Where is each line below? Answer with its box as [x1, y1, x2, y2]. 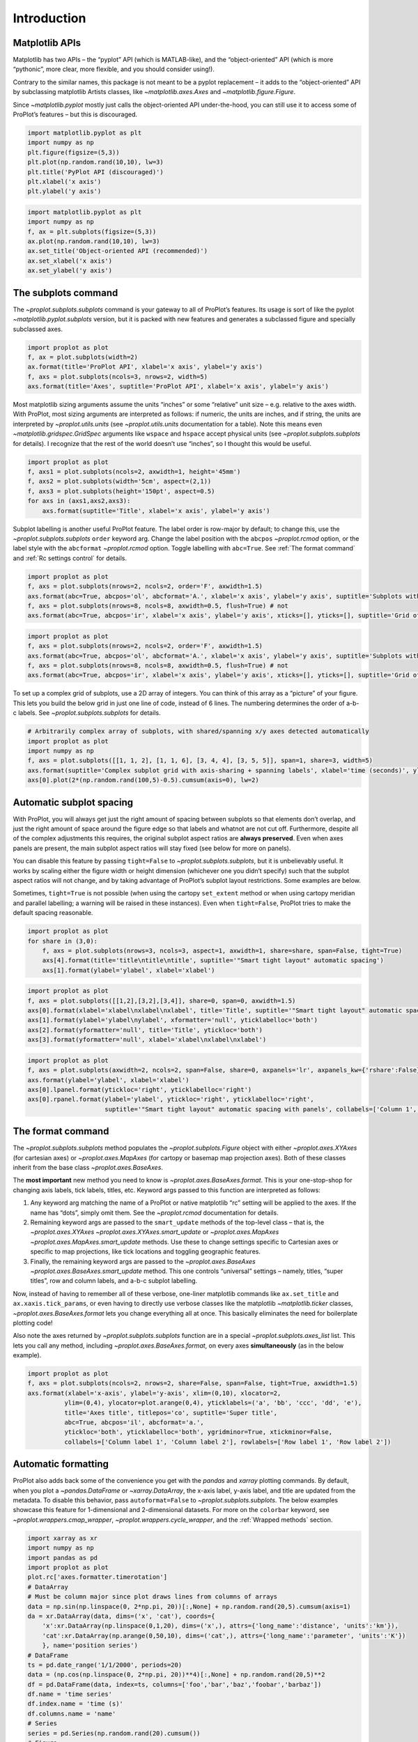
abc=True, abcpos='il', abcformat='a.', [63, 1419, 205, 1426]
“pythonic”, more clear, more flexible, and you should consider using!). [13, 65, 215, 73]
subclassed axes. [13, 325, 63, 333]
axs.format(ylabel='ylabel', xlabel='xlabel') [27, 1076, 189, 1084]
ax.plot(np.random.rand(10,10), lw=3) [27, 238, 160, 245]
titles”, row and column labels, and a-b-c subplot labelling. [30, 1277, 198, 1285]
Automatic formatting [13, 1458, 109, 1470]
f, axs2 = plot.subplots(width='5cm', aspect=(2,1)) [27, 477, 212, 486]
